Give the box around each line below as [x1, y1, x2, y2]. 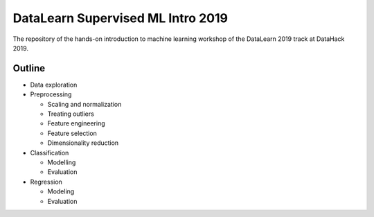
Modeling [47, 187, 75, 196]
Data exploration [30, 80, 78, 89]
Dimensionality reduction [47, 139, 119, 147]
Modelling [47, 158, 76, 166]
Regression [30, 177, 62, 186]
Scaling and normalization [47, 100, 122, 108]
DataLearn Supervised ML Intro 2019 [12, 10, 229, 26]
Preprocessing [30, 90, 72, 98]
